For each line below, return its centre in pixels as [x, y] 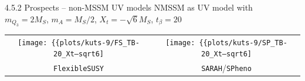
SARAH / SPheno [226, 68]
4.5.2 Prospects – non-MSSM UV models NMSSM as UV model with [129, 7]
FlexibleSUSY [79, 69]
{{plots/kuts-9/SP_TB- [243, 43]
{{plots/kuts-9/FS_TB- [95, 43]
